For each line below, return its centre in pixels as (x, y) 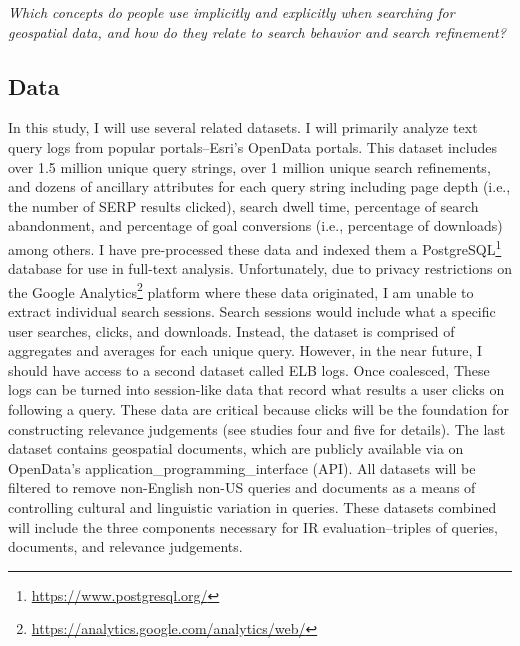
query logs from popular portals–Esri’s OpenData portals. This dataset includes (252, 146)
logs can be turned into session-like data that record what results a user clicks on (256, 389)
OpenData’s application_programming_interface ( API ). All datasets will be (242, 467)
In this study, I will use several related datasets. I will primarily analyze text (243, 127)
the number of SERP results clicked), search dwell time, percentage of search (243, 205)
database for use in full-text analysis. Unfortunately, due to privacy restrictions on (260, 268)
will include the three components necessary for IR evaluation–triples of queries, (253, 526)
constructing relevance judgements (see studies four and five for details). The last (257, 428)
